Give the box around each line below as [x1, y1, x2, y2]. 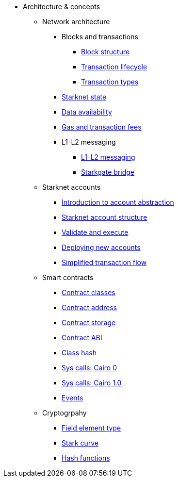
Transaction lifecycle [81, 63, 147, 71]
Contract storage [62, 318, 116, 327]
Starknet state [62, 93, 107, 101]
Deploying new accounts [62, 243, 141, 251]
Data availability [62, 108, 112, 116]
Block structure [81, 48, 130, 56]
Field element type [62, 424, 121, 432]
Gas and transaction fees [62, 123, 142, 131]
